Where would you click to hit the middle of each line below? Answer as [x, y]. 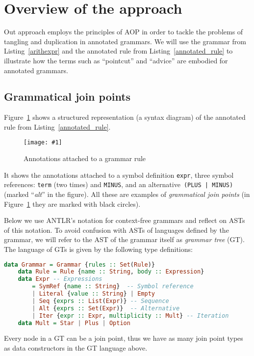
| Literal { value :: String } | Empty [93, 294]
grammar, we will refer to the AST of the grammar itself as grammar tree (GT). [124, 239]
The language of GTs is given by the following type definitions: [98, 249]
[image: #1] [43, 143]
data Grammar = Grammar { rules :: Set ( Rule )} [79, 264]
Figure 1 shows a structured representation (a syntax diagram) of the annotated [125, 117]
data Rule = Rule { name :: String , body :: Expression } [111, 272]
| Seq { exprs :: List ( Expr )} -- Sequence [101, 301]
